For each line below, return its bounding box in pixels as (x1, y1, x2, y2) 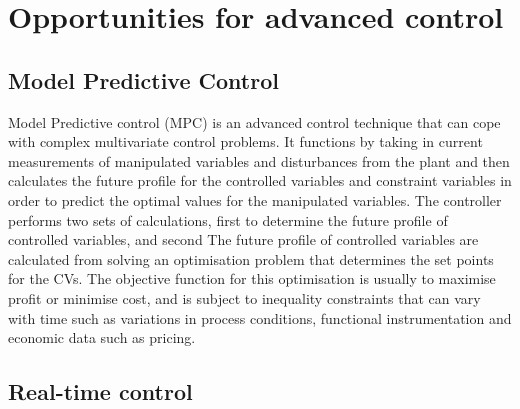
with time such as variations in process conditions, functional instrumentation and (8, 307, 512, 328)
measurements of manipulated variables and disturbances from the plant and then (8, 150, 510, 171)
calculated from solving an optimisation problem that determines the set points (8, 248, 494, 269)
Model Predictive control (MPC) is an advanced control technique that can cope (8, 111, 501, 132)
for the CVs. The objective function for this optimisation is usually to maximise (8, 268, 496, 289)
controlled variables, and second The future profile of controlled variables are (8, 229, 479, 250)
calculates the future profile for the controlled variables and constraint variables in (8, 170, 512, 191)
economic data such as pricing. (8, 327, 196, 348)
